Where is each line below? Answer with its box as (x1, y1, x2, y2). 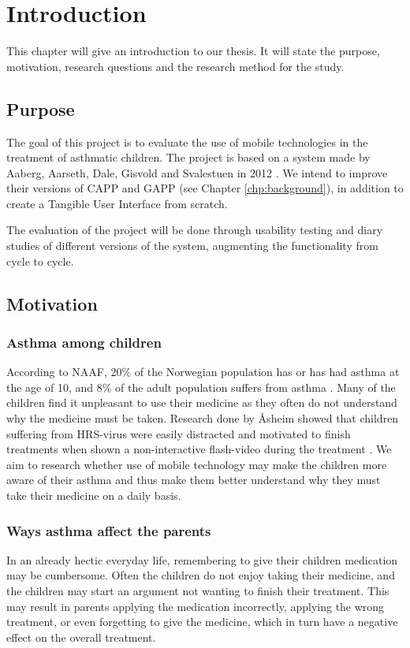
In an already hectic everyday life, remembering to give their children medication (6, 551, 398, 568)
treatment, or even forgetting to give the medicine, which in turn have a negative (6, 613, 398, 630)
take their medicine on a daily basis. (6, 487, 181, 504)
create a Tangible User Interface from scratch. (6, 195, 228, 211)
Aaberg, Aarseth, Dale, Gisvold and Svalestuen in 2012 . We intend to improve (6, 164, 388, 181)
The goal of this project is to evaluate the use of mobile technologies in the (6, 133, 368, 150)
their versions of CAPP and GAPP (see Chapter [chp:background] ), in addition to (6, 180, 404, 196)
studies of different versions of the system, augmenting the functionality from (6, 237, 378, 254)
